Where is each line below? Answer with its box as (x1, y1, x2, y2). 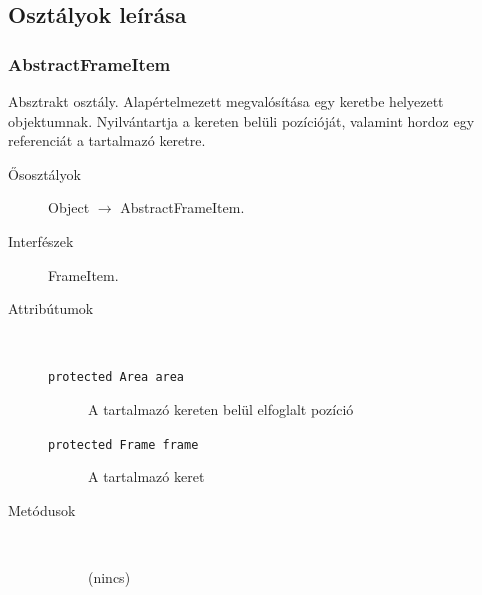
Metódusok (8, 499, 76, 520)
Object (48, 197, 90, 218)
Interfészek (8, 230, 74, 251)
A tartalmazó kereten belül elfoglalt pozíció (88, 399, 354, 419)
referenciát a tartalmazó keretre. (8, 130, 206, 151)
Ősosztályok (8, 163, 81, 184)
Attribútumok (8, 298, 94, 319)
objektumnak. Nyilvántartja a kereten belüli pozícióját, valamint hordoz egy (8, 110, 475, 131)
